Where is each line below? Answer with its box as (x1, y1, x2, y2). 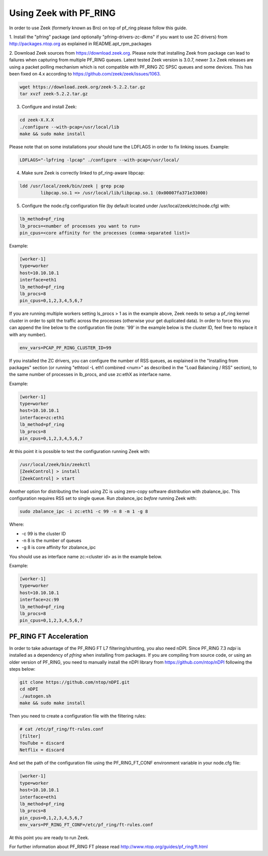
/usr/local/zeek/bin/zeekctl (19, 462, 91, 467)
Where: (9, 522, 24, 528)
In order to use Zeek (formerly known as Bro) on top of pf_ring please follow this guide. (9, 25, 188, 31)
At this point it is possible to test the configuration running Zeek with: (9, 449, 150, 455)
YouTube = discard (19, 740, 65, 746)
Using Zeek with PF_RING (9, 7, 116, 18)
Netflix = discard (19, 747, 65, 753)
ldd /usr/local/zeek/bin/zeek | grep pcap (19, 183, 125, 189)
